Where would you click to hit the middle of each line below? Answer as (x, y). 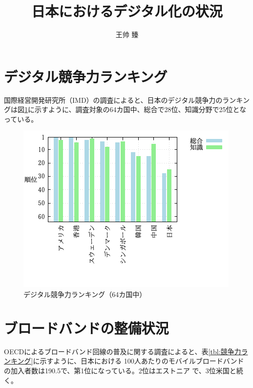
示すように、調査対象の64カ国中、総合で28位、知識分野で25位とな (140, 109)
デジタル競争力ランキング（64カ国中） (85, 294)
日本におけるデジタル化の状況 (127, 11)
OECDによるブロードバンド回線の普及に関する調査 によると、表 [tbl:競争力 (123, 351)
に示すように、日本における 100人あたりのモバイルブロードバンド (138, 361)
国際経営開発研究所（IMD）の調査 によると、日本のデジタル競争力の (113, 100)
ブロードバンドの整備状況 (86, 328)
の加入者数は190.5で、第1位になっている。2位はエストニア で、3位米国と (120, 370)
